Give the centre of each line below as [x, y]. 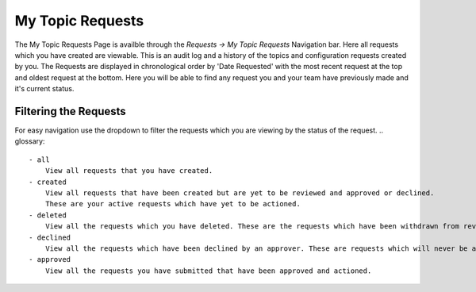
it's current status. [44, 89]
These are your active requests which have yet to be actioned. [173, 204]
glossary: [30, 141]
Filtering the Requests [70, 111]
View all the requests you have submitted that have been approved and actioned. [208, 271]
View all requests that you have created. [129, 171]
